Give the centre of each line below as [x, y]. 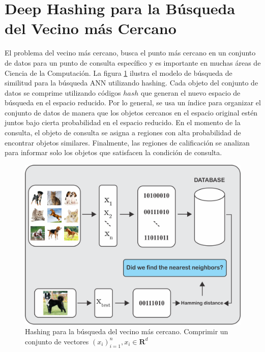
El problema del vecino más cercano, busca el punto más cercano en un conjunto [130, 53]
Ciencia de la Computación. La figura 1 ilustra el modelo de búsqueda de [119, 72]
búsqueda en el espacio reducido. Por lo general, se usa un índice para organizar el [133, 102]
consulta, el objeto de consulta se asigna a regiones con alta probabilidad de [123, 133]
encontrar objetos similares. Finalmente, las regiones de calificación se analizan [127, 142]
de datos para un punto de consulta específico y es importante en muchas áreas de [133, 62]
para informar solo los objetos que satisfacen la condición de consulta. [113, 152]
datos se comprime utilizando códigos [63, 92]
